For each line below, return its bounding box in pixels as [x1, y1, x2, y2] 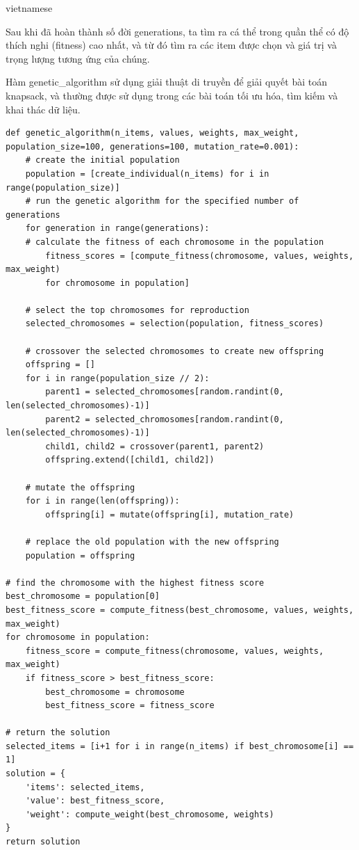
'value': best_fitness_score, [25, 796, 165, 806]
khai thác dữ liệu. [6, 102, 81, 116]
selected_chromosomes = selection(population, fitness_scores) [25, 319, 324, 329]
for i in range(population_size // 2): [25, 373, 210, 383]
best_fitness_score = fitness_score [45, 700, 215, 711]
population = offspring [25, 550, 135, 561]
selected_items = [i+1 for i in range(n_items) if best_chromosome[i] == [6, 741, 354, 751]
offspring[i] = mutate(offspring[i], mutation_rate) [45, 509, 294, 520]
